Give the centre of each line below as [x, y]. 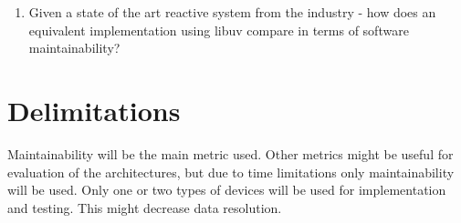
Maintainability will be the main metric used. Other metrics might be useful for [230, 153]
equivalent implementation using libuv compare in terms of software [219, 30]
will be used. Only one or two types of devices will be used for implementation [227, 190]
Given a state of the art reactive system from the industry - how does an [232, 12]
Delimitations [94, 110]
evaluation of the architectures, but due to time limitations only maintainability [231, 172]
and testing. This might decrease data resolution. [145, 207]
